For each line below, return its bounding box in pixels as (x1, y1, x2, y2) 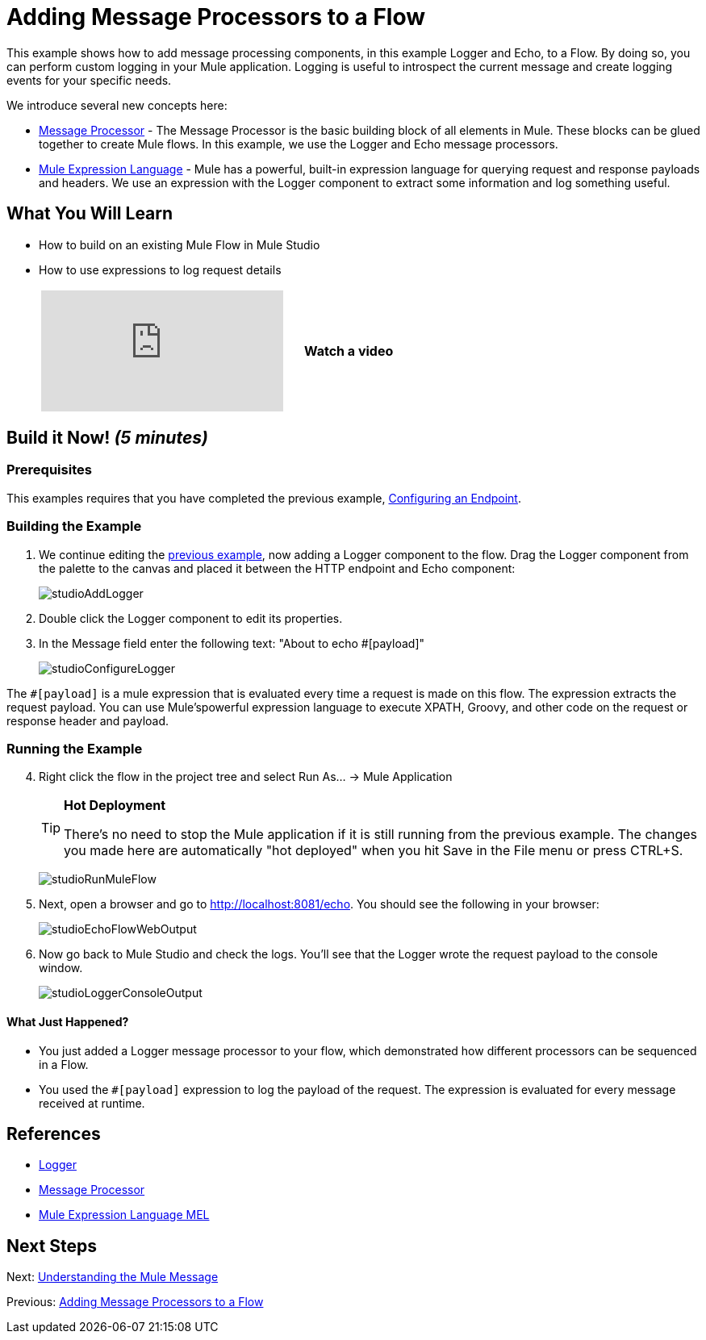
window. (39, 961, 83, 975)
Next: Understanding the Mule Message (6, 1270, 219, 1284)
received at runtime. (39, 1096, 145, 1110)
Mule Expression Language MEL (39, 1208, 210, 1222)
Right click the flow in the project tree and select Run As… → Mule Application (39, 770, 453, 784)
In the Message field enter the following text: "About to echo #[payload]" (39, 636, 425, 650)
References (6, 1123, 101, 1144)
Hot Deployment (64, 797, 166, 814)
